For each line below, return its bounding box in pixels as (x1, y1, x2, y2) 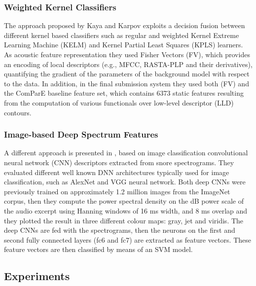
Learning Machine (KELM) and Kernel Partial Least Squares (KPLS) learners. (4, 39, 243, 50)
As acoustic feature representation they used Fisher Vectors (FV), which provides (4, 49, 250, 59)
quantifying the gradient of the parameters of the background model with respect (4, 69, 250, 79)
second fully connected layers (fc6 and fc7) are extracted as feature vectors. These (4, 234, 252, 245)
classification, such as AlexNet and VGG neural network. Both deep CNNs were (4, 177, 246, 187)
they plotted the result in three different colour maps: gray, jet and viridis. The (4, 215, 244, 225)
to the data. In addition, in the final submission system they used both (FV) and (4, 78, 249, 88)
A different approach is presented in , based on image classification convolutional (4, 147, 248, 158)
